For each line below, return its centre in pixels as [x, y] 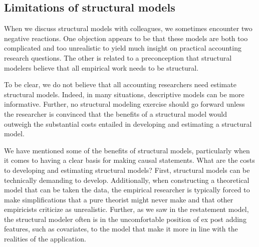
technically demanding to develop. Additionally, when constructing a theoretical [127, 180]
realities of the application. [45, 239]
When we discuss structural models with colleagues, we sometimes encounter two [128, 28]
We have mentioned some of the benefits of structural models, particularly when [127, 150]
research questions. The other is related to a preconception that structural [118, 57]
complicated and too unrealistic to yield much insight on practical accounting [123, 48]
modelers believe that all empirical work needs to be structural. [101, 67]
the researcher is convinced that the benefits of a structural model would [115, 113]
